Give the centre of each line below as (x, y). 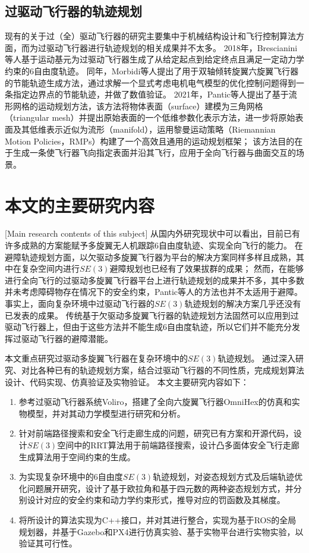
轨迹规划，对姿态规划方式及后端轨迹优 (228, 477)
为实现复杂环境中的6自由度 (71, 477)
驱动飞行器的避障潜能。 (67, 338)
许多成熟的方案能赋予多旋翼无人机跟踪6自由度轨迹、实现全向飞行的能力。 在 (154, 245)
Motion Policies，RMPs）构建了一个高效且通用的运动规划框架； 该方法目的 (150, 141)
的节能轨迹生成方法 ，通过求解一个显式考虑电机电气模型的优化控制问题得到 (150, 82)
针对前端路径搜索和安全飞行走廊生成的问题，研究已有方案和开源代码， (156, 433)
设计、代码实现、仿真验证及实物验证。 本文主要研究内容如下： (127, 381)
